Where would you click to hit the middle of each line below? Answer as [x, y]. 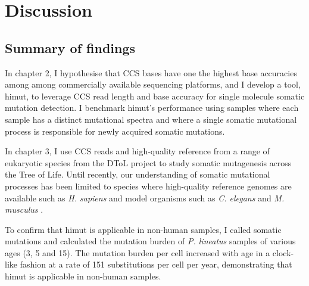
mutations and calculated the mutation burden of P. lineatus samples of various [150, 241]
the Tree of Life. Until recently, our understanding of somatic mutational [138, 174]
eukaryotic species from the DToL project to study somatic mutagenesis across [148, 162]
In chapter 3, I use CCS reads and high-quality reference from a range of [137, 151]
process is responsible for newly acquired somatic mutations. [115, 131]
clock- [283, 252]
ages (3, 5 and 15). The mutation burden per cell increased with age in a [138, 252]
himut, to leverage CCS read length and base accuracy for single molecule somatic [155, 96]
